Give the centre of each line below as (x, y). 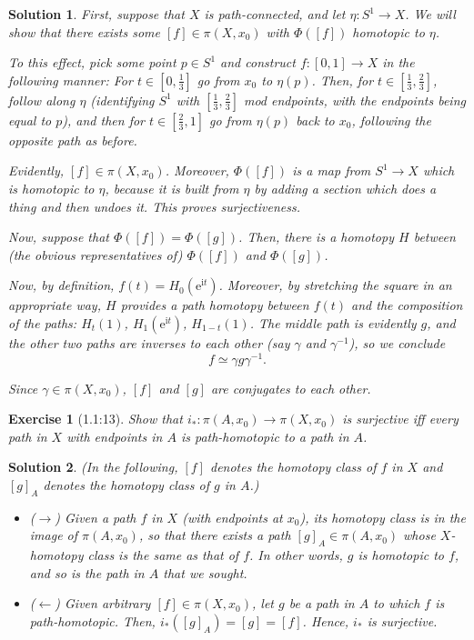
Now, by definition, (61, 285)
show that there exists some (84, 31)
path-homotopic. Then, (92, 620)
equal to (30, 120)
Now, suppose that (59, 237)
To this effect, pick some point (92, 62)
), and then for (104, 120)
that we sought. (205, 572)
